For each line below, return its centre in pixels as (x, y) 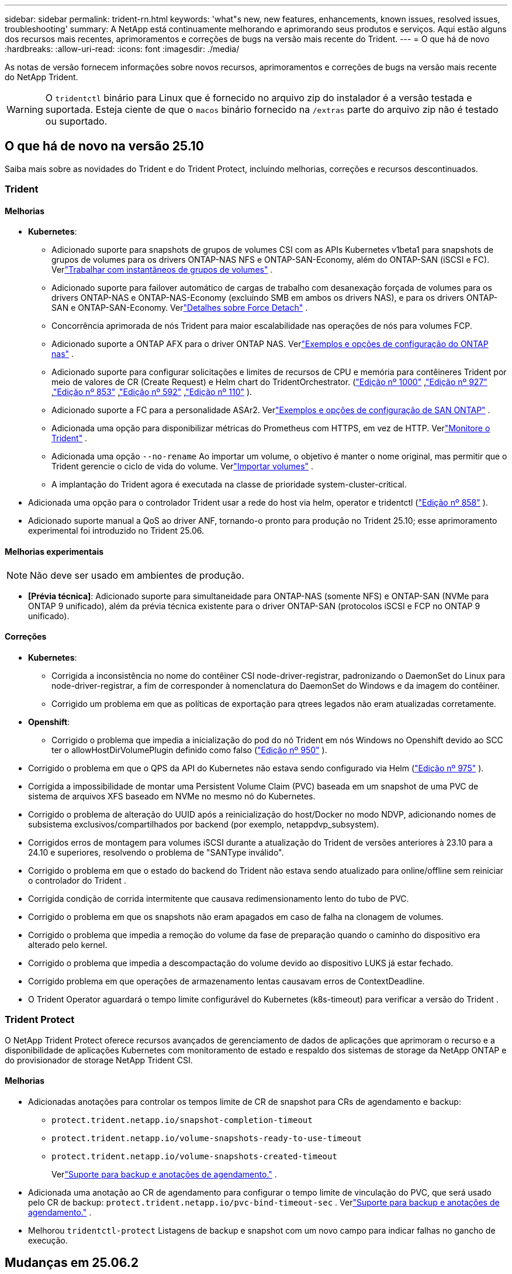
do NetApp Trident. (41, 77)
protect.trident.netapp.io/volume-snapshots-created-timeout (194, 1156)
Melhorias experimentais (54, 552)
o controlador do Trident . (77, 880)
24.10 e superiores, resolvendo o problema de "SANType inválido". (156, 852)
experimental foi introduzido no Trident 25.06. (116, 531)
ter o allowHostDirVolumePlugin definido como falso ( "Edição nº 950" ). (189, 750)
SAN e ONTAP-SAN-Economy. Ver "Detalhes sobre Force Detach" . (180, 308)
